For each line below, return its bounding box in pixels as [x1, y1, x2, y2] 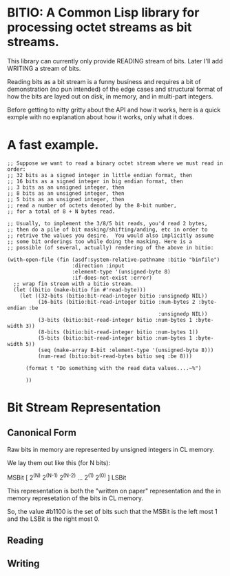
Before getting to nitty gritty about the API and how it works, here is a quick [7, 105, 221, 114]
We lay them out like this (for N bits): [7, 458, 111, 466]
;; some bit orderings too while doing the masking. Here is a [7, 238, 193, 245]
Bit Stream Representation [7, 400, 161, 415]
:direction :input [72, 262, 125, 269]
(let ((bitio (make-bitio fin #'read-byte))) [13, 286, 147, 294]
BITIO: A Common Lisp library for [7, 5, 200, 21]
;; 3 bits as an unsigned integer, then [7, 184, 125, 191]
